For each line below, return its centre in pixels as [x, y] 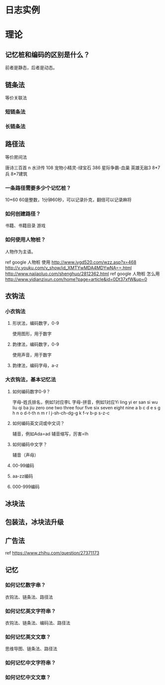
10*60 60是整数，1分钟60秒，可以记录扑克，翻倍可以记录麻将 [68, 199]
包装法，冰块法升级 [34, 522]
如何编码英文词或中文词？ [38, 423]
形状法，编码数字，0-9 [36, 323]
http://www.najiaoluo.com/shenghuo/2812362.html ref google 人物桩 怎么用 [82, 274]
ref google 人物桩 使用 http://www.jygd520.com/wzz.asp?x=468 [71, 262]
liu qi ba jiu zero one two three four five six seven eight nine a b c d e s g [86, 407]
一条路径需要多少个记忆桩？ [38, 188]
